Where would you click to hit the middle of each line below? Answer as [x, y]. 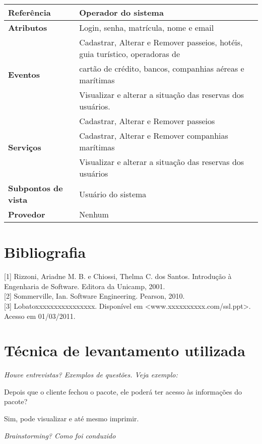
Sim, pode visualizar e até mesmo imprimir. [72, 418]
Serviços [25, 147]
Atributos [28, 27]
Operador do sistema [121, 12]
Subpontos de [36, 188]
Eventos [24, 74]
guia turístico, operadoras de [130, 54]
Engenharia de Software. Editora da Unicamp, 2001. [85, 286]
